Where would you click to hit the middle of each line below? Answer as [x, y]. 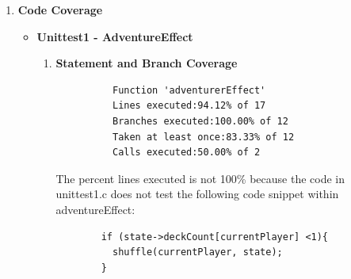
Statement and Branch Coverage [147, 63]
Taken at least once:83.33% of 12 [203, 137]
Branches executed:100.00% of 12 [200, 121]
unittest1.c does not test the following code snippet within [197, 194]
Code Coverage [60, 10]
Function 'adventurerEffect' [189, 90]
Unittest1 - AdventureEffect [115, 36]
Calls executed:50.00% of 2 [186, 153]
